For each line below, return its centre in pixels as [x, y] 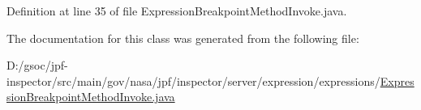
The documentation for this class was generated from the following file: [183, 38]
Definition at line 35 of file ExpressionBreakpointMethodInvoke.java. [177, 11]
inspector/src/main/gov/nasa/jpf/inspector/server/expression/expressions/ [193, 80]
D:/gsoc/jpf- [37, 65]
